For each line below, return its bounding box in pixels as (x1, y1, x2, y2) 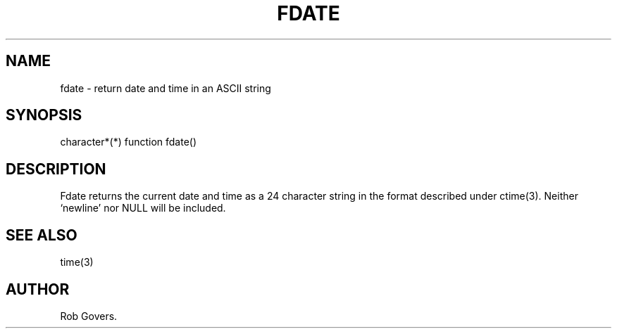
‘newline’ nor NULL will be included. (60, 202, 226, 214)
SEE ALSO (6, 226, 77, 244)
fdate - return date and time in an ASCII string (60, 82, 271, 94)
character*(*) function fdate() (60, 136, 197, 148)
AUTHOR (6, 280, 70, 298)
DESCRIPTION (6, 160, 106, 178)
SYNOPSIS (6, 106, 82, 124)
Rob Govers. (60, 309, 118, 322)
